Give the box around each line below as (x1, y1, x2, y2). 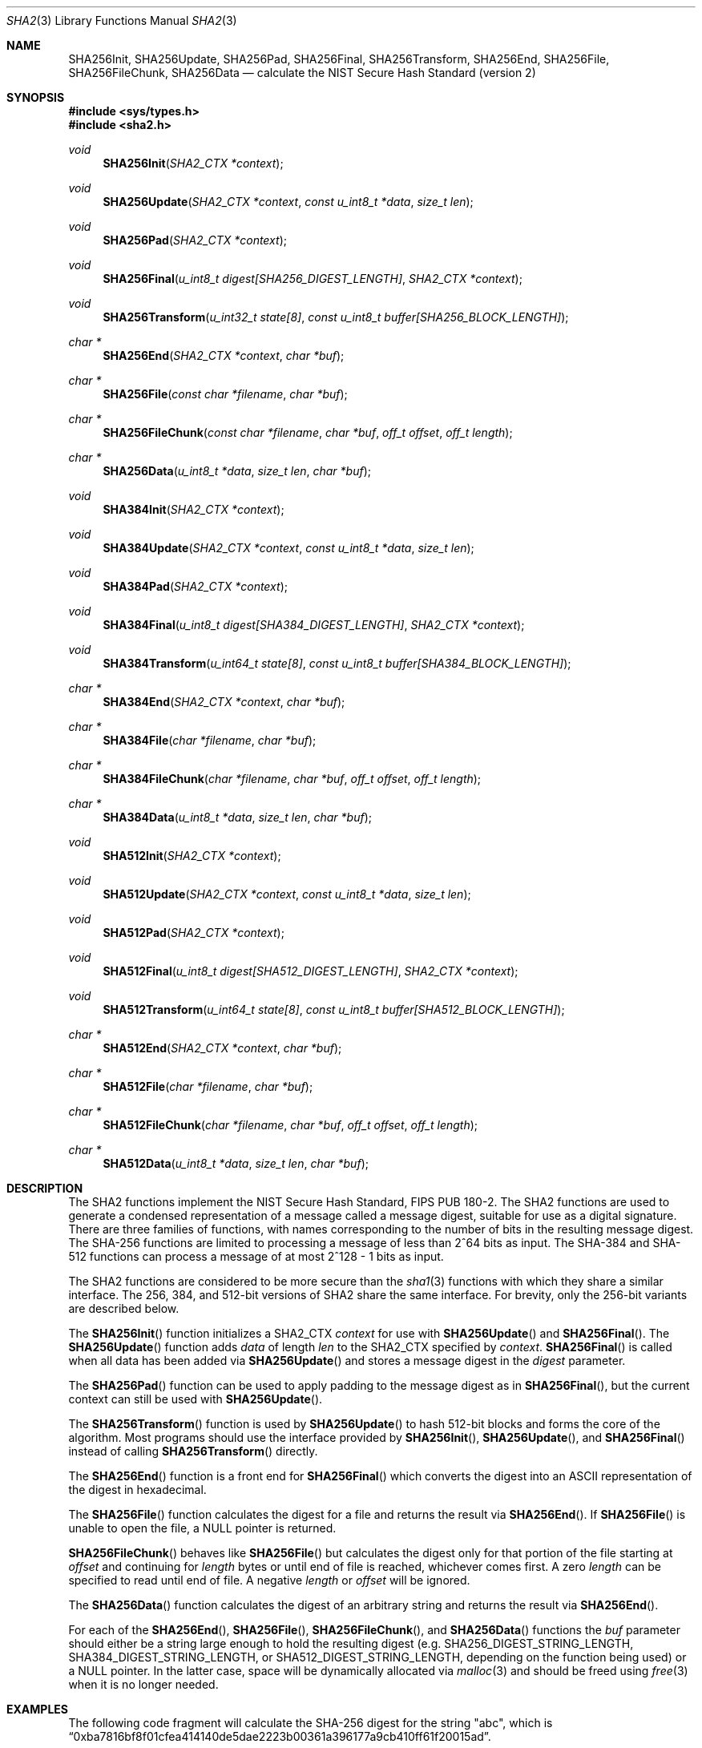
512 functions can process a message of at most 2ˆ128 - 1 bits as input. (68, 1249, 444, 1263)
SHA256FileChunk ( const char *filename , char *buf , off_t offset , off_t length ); (103, 426, 513, 439)
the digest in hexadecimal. (68, 1483, 207, 1496)
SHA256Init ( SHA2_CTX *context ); (103, 156, 284, 170)
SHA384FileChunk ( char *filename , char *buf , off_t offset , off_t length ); (103, 772, 482, 785)
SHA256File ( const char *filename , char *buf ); (103, 387, 348, 401)
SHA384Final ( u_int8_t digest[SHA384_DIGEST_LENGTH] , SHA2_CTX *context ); (103, 618, 525, 632)
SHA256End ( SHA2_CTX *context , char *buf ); (103, 349, 345, 362)
